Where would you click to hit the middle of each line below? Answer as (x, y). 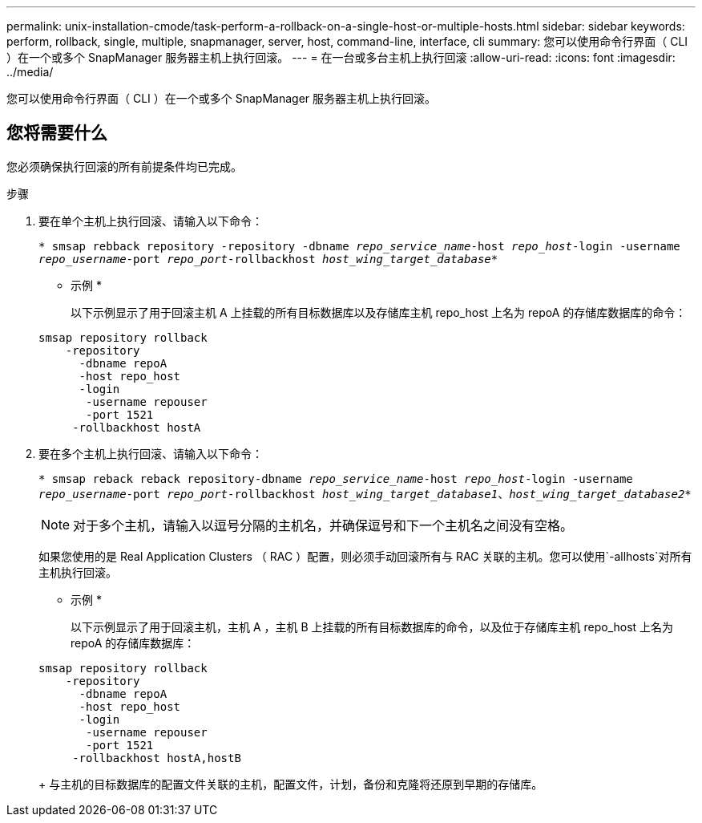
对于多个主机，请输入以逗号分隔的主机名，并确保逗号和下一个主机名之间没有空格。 (323, 525)
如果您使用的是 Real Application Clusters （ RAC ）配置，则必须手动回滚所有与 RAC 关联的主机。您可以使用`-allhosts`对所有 (365, 556)
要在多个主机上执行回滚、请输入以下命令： (151, 453)
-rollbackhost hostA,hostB (157, 758)
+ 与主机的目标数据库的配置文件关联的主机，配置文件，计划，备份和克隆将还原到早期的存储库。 (291, 784)
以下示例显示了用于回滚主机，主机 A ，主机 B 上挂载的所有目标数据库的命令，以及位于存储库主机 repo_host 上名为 (372, 626)
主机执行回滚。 (78, 572)
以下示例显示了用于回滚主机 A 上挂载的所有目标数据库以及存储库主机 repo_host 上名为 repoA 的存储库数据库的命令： (379, 312)
